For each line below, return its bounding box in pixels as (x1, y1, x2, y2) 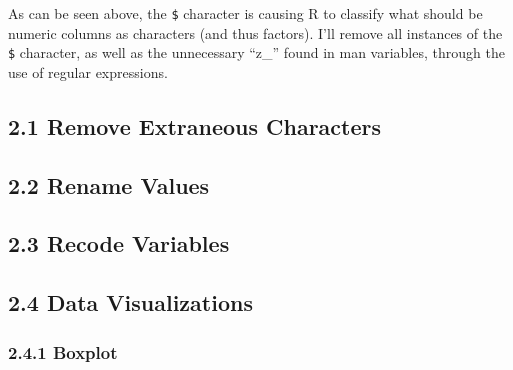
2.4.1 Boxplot (8, 339, 118, 364)
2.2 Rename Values (8, 169, 210, 200)
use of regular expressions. (8, 61, 168, 82)
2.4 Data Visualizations (8, 287, 253, 318)
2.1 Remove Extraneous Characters (8, 110, 382, 141)
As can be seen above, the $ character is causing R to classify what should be (8, 3, 483, 23)
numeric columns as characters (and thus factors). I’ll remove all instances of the (8, 22, 503, 43)
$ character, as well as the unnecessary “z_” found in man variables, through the (8, 42, 505, 63)
